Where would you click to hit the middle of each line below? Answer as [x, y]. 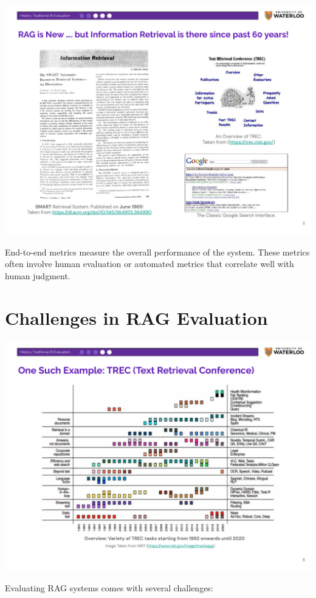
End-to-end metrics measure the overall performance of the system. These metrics [157, 252]
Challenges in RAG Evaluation [136, 317]
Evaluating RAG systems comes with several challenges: [109, 588]
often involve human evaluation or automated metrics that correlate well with [149, 264]
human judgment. [38, 275]
